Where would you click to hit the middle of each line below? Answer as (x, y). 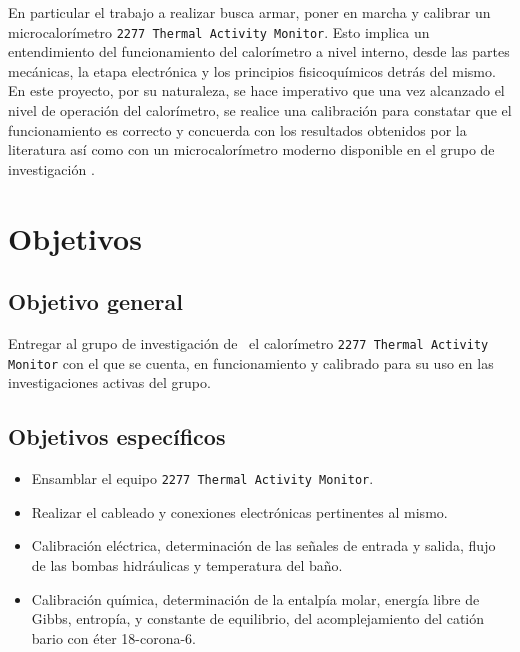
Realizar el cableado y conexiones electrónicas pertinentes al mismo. (239, 511)
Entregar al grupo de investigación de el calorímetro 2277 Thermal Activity (248, 342)
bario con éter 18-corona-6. (114, 637)
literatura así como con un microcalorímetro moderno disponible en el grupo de (251, 149)
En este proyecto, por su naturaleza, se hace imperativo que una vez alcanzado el (256, 90)
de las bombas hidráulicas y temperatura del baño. (187, 564)
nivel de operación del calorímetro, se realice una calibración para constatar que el (260, 110)
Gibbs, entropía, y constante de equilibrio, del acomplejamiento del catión (258, 618)
